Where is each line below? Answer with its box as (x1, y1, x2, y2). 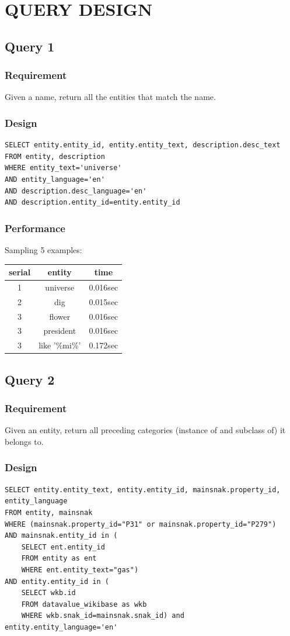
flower (49, 310, 71, 322)
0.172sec (89, 339, 118, 351)
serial (9, 266, 31, 278)
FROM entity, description (5, 152, 105, 161)
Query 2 (5, 370, 55, 388)
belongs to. (5, 435, 44, 447)
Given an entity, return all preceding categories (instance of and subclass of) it (5, 424, 286, 436)
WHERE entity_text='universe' (5, 164, 122, 172)
